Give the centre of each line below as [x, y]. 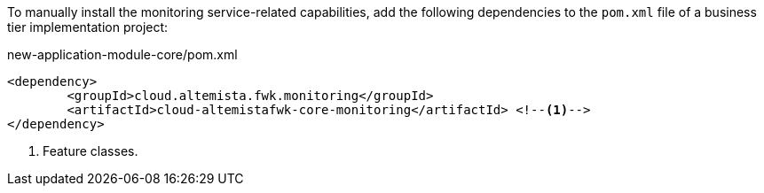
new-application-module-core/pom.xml [122, 54]
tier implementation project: [88, 27]
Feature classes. [91, 151]
